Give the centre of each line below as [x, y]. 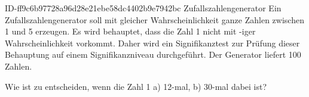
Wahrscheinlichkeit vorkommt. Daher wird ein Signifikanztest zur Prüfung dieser [152, 43]
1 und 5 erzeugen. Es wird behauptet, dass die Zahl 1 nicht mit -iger [130, 31]
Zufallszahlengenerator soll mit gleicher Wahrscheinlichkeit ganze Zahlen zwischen [154, 19]
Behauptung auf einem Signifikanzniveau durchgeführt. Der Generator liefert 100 [153, 54]
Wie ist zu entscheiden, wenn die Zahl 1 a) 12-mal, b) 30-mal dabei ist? [136, 86]
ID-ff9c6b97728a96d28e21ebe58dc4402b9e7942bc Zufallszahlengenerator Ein [143, 8]
